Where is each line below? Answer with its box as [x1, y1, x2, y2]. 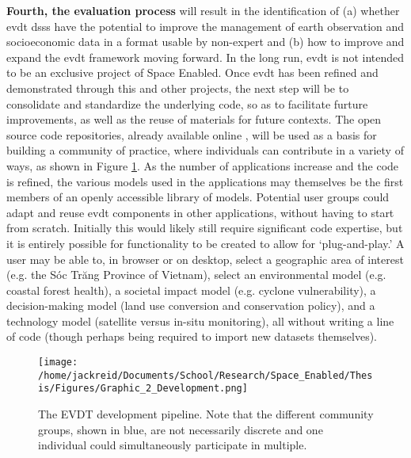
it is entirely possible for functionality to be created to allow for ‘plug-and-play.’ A [6, 235, 405, 251]
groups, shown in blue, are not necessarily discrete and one [38, 421, 323, 437]
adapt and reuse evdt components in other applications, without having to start [6, 204, 394, 220]
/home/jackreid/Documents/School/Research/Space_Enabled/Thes [38, 369, 373, 381]
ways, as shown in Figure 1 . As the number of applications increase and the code [6, 157, 399, 174]
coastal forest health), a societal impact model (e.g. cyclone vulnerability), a [6, 281, 376, 298]
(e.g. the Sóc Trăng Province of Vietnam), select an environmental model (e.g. [6, 266, 386, 283]
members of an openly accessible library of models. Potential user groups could [6, 189, 390, 205]
